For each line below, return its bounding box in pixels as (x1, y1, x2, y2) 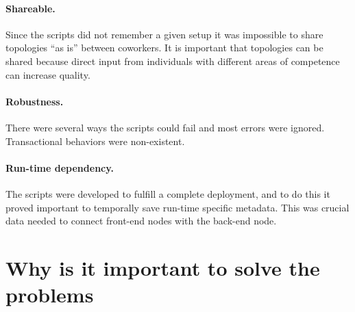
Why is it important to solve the (5, 253, 320, 281)
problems (5, 281, 94, 309)
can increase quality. (5, 67, 90, 81)
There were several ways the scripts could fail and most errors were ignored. (5, 120, 325, 134)
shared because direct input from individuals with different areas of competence (5, 53, 340, 68)
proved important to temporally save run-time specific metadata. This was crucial (5, 200, 350, 214)
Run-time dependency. (5, 160, 114, 174)
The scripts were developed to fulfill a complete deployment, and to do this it (5, 186, 330, 200)
